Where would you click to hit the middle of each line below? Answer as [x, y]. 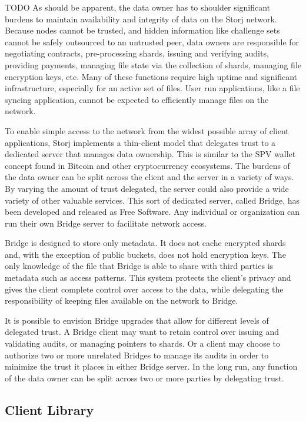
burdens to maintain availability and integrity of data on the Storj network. [141, 19]
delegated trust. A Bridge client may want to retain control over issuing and [142, 332]
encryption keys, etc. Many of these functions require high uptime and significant [151, 76]
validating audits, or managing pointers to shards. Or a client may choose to [142, 343]
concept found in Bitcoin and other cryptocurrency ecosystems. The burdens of [147, 165]
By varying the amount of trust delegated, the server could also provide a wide [147, 188]
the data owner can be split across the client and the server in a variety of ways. [149, 177]
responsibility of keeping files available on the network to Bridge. [122, 300]
